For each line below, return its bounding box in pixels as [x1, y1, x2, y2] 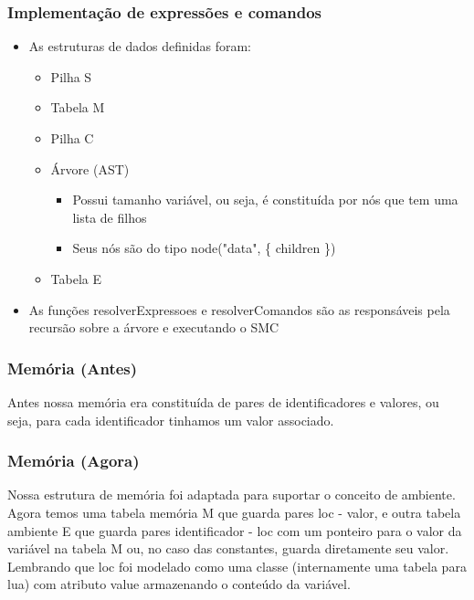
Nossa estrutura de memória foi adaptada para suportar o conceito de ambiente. [7, 485, 456, 504]
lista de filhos [72, 207, 147, 226]
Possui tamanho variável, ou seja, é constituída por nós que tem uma [72, 190, 458, 209]
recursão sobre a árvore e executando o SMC [28, 318, 279, 337]
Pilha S [50, 67, 92, 86]
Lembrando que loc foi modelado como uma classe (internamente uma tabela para [7, 556, 467, 575]
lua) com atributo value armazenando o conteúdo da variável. [7, 574, 351, 594]
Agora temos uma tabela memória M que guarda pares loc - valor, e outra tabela [7, 502, 461, 521]
